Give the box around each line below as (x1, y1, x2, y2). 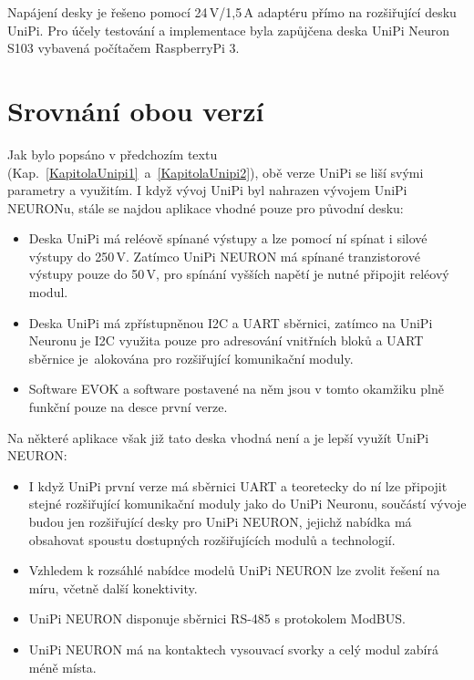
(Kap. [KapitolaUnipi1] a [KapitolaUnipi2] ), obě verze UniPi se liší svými (7, 162, 424, 181)
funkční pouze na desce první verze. (28, 397, 228, 417)
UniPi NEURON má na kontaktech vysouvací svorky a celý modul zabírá (28, 639, 438, 658)
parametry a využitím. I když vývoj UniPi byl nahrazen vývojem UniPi (7, 180, 407, 200)
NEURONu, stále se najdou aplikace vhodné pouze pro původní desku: (7, 198, 404, 217)
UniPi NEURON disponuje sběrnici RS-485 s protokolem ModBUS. (28, 609, 406, 628)
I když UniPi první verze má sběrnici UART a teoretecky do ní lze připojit (28, 476, 448, 495)
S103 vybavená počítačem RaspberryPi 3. (7, 38, 240, 57)
